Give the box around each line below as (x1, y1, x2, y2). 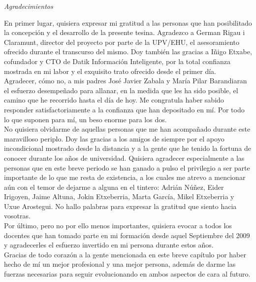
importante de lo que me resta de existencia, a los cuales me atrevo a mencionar (4, 172, 246, 182)
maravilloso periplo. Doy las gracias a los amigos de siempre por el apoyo (4, 133, 224, 143)
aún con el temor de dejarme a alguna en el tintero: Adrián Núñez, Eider (4, 181, 224, 192)
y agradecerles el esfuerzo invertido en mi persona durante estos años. (4, 240, 214, 250)
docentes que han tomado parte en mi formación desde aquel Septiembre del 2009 (4, 230, 250, 240)
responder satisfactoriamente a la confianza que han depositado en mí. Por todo (4, 104, 245, 114)
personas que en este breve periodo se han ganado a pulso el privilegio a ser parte (4, 162, 250, 173)
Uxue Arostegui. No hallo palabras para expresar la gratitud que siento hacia (4, 201, 237, 211)
